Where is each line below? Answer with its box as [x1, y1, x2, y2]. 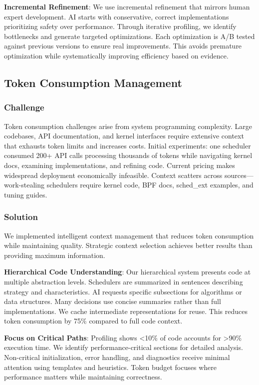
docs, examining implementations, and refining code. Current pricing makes [4, 159, 235, 170]
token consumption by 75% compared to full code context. [4, 315, 183, 326]
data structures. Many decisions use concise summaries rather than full [4, 296, 221, 306]
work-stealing [4, 179, 45, 190]
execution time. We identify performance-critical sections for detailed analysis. [4, 342, 243, 352]
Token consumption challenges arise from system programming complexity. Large [4, 120, 252, 131]
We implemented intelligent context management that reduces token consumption [4, 230, 254, 240]
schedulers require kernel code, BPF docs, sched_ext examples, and [46, 179, 254, 190]
